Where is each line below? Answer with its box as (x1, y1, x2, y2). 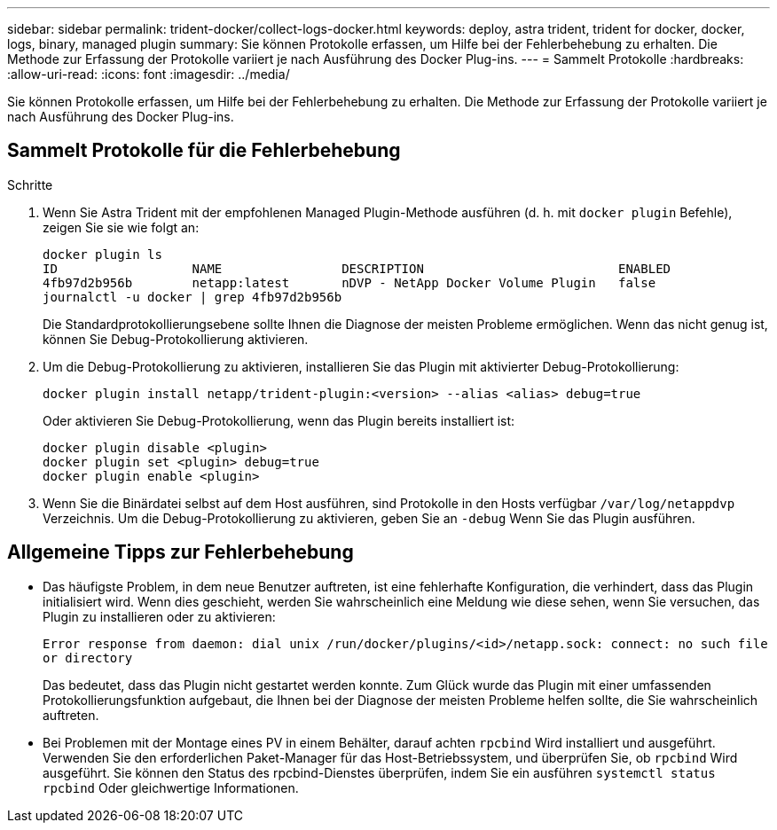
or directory (43, 650, 133, 665)
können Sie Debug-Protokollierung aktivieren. (43, 331, 309, 347)
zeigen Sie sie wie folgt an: (43, 219, 200, 235)
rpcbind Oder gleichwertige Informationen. (43, 779, 299, 795)
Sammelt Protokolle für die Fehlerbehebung (7, 139, 401, 162)
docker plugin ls (43, 247, 162, 262)
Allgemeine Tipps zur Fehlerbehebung (7, 541, 354, 564)
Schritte (7, 176, 53, 192)
